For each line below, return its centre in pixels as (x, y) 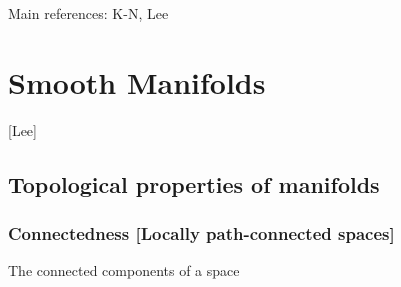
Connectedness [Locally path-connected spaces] (201, 233)
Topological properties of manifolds (194, 183)
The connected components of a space (124, 270)
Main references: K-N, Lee (88, 13)
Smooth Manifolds (137, 81)
